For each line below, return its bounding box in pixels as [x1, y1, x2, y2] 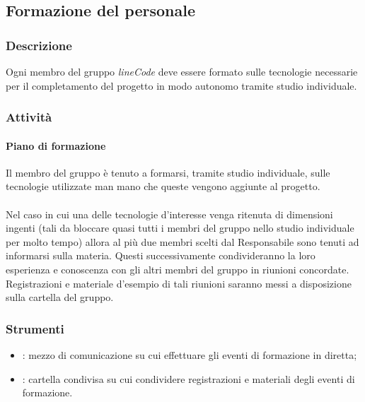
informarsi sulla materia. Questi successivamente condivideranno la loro [6, 248, 315, 263]
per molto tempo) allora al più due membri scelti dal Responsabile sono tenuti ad [6, 234, 359, 249]
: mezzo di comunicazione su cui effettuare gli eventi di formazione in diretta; [22, 347, 357, 362]
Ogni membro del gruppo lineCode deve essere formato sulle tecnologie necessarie [6, 64, 358, 78]
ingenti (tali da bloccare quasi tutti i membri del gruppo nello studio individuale [6, 220, 354, 235]
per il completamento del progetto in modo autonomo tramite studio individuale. [6, 78, 357, 93]
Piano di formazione [6, 138, 106, 153]
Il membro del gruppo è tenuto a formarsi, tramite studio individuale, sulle [6, 165, 330, 179]
